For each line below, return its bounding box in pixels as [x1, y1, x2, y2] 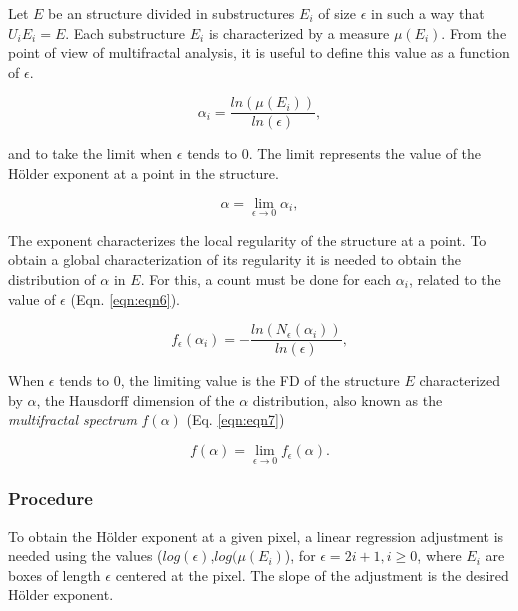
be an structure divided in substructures [48, 3, 295, 23]
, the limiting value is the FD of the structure [120, 370, 400, 391]
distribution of [8, 269, 96, 290]
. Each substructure [65, 22, 186, 43]
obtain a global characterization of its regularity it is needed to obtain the [8, 249, 461, 270]
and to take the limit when [8, 143, 173, 164]
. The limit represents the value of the [248, 143, 482, 164]
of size [318, 3, 356, 23]
